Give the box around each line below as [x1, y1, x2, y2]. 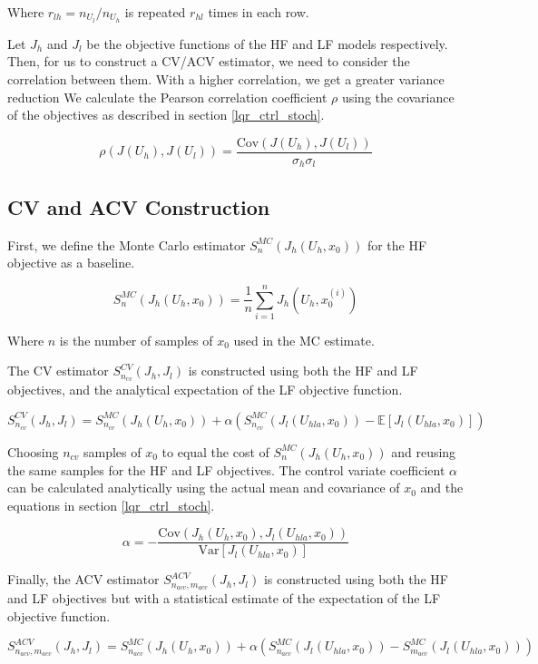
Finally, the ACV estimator [7, 570, 160, 589]
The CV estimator [7, 361, 109, 380]
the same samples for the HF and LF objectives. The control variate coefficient [7, 460, 445, 479]
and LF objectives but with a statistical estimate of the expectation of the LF [7, 589, 441, 608]
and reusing [391, 442, 456, 461]
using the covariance [341, 87, 455, 106]
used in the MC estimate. [233, 330, 375, 349]
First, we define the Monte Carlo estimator [7, 235, 246, 254]
